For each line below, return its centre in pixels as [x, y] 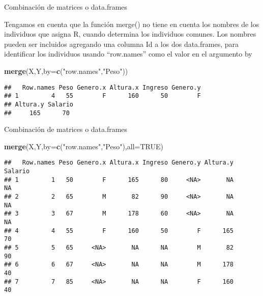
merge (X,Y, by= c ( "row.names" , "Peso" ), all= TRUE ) [84, 146]
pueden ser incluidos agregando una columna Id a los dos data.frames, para [122, 44]
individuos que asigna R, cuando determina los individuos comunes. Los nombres [130, 34]
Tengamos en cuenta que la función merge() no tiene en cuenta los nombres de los [132, 24]
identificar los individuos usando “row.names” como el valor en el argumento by [128, 54]
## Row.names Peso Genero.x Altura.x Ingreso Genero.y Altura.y [119, 163]
